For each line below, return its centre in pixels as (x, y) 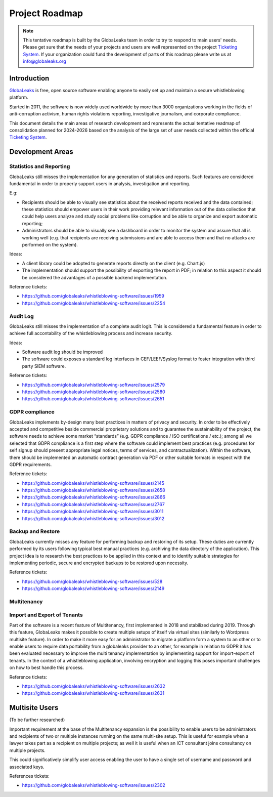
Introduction (29, 78)
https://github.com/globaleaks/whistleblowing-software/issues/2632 (94, 686)
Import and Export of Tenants (46, 615)
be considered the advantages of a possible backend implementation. (95, 277)
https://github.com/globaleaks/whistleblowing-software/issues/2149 (93, 589)
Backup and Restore (35, 531)
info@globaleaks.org (44, 61)
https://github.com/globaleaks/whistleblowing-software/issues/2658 (94, 490)
